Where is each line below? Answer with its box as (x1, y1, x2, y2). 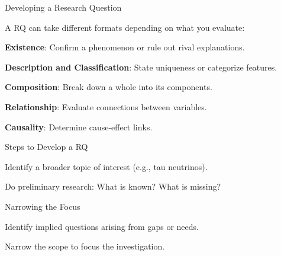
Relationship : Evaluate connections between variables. (5, 100, 207, 113)
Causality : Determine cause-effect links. (5, 120, 153, 133)
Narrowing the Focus (5, 200, 80, 212)
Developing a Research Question (5, 1, 122, 13)
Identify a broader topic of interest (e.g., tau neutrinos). (5, 160, 208, 172)
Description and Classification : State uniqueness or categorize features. (5, 60, 277, 73)
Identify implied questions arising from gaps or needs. (5, 220, 199, 232)
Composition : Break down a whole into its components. (5, 81, 212, 93)
